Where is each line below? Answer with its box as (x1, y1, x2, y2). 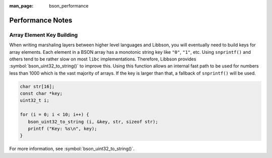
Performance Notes (9, 16, 73, 25)
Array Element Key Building (9, 31, 78, 38)
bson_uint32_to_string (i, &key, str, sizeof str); (28, 119, 158, 124)
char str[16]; (20, 84, 55, 89)
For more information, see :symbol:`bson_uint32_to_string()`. (9, 146, 134, 152)
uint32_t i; (20, 98, 50, 103)
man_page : (9, 3, 34, 9)
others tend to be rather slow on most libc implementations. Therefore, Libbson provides (9, 56, 196, 62)
